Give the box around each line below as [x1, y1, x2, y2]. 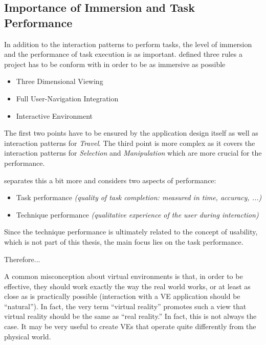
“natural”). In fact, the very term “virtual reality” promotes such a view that [4, 300, 247, 311]
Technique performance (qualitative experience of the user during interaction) [16, 209, 259, 220]
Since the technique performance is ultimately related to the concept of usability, [4, 226, 258, 237]
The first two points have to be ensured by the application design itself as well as [4, 127, 258, 138]
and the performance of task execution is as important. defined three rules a [4, 49, 243, 59]
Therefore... [4, 253, 40, 264]
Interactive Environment [16, 110, 93, 121]
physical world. [4, 331, 51, 341]
